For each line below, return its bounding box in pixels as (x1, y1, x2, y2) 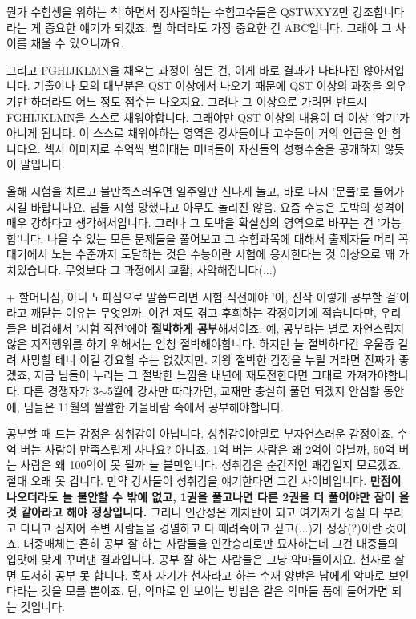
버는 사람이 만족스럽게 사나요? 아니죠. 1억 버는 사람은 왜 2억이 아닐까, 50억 (20, 440, 395, 457)
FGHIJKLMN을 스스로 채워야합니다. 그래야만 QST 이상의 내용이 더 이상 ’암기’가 (6, 108, 410, 125)
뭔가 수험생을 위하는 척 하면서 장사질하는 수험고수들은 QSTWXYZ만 (6, 3, 349, 19)
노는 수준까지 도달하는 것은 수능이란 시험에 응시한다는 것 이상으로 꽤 (51, 245, 395, 262)
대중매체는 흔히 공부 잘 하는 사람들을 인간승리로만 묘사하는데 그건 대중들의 (23, 535, 398, 552)
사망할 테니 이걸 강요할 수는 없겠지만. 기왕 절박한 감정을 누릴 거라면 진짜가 (20, 350, 395, 367)
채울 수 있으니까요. (30, 34, 124, 51)
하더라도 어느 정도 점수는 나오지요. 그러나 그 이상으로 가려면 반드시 (30, 92, 367, 109)
